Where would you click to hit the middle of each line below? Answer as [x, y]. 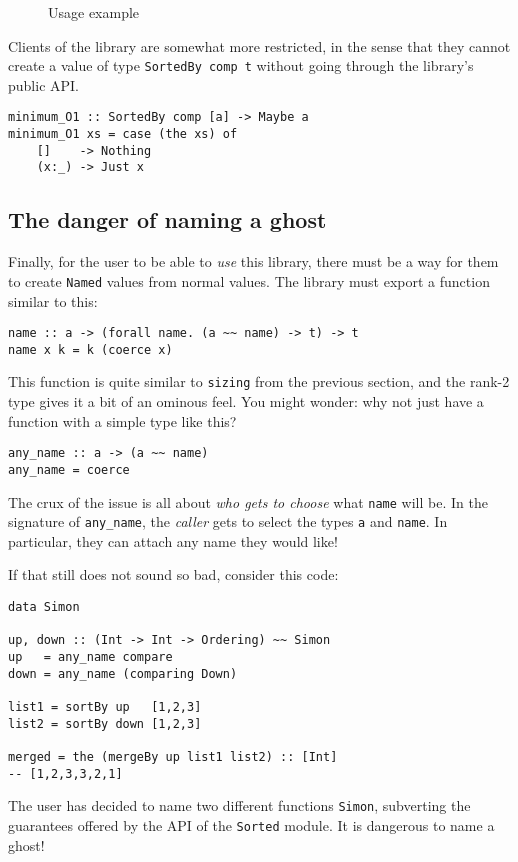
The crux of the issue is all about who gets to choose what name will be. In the [248, 501]
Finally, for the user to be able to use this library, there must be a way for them [253, 261]
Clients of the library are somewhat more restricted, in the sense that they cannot [259, 45]
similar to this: [53, 300]
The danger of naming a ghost [167, 219]
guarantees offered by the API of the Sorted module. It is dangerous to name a [251, 824]
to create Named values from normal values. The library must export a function [249, 280]
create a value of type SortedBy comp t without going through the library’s [241, 65]
